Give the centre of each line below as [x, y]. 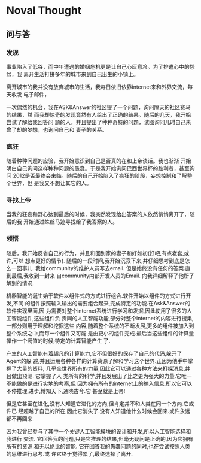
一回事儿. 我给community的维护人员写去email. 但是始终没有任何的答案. [98, 268]
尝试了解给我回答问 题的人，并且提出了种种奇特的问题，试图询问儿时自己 [96, 122]
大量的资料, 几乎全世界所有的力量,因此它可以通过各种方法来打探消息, [101, 368]
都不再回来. [20, 418]
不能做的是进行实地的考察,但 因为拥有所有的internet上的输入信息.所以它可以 [99, 383]
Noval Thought [44, 10]
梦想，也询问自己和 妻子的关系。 [67, 129]
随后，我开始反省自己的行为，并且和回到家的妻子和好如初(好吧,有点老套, [95, 253]
